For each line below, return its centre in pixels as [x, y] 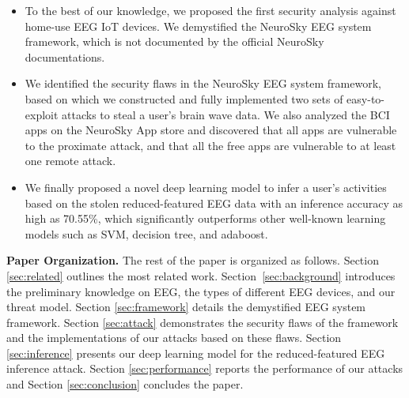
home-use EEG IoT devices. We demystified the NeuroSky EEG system [198, 26]
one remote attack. [70, 161]
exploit [42, 114]
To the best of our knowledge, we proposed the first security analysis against [210, 10]
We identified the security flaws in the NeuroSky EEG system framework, [203, 83]
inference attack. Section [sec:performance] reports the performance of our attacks [205, 368]
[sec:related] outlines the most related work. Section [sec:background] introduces [201, 275]
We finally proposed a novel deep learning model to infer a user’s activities [206, 187]
